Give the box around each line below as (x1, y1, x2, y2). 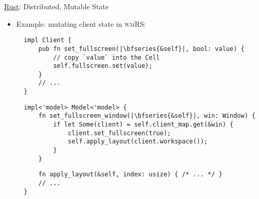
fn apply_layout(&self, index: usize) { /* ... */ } (38, 171, 223, 178)
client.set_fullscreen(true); (68, 129, 171, 137)
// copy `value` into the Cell (53, 53, 160, 61)
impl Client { (24, 37, 72, 44)
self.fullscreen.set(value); (53, 62, 153, 70)
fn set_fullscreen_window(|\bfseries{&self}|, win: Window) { (38, 112, 256, 120)
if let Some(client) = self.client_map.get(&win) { (53, 121, 234, 129)
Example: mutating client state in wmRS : (16, 18, 146, 29)
